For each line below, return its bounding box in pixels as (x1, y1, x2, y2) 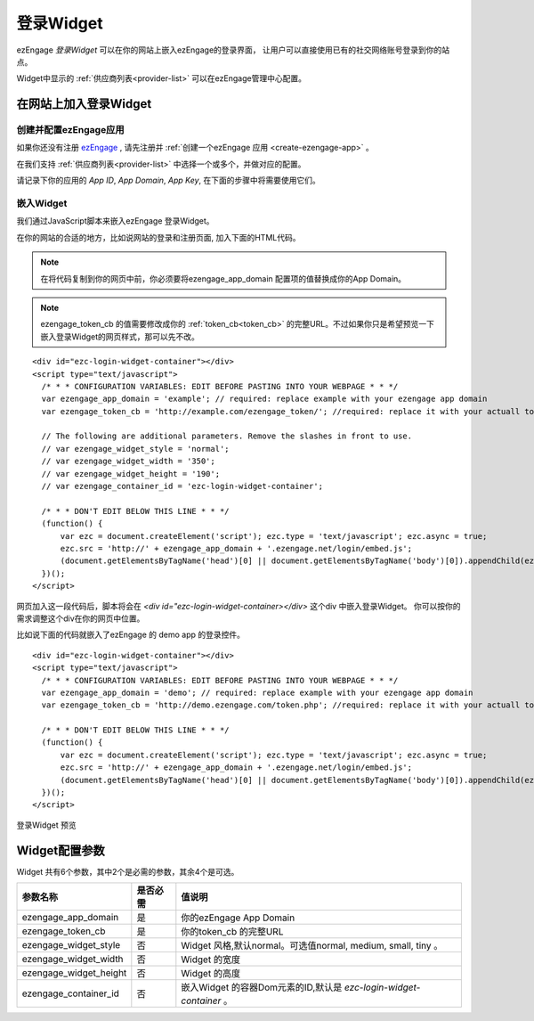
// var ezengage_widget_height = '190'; (41, 469, 221, 478)
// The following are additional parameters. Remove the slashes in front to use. (41, 431, 413, 441)
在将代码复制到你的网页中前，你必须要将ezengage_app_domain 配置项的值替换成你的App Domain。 (40, 273, 407, 284)
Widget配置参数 (16, 843, 106, 858)
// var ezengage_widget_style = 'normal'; (41, 444, 231, 453)
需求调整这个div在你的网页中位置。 (16, 613, 145, 624)
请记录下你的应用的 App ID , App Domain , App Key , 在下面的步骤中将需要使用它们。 (16, 175, 320, 186)
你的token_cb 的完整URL (181, 926, 284, 938)
